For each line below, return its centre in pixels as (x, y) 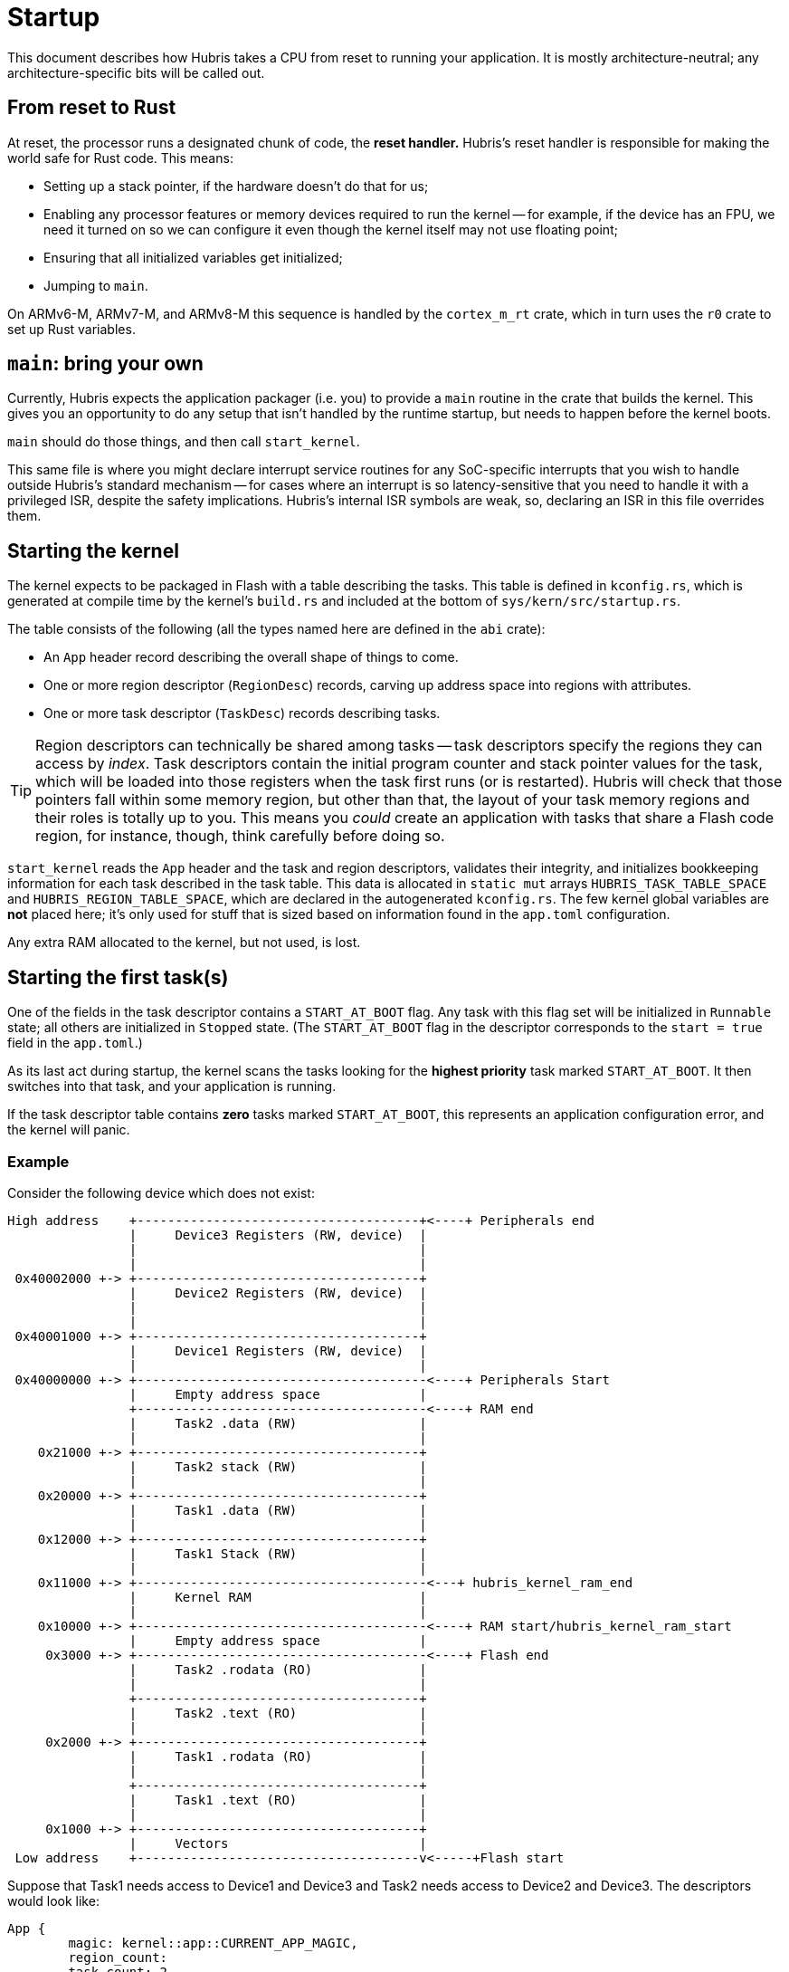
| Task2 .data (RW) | (278, 1423)
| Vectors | (278, 1843)
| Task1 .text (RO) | (278, 1800)
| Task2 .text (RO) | (278, 1713)
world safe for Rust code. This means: (120, 158)
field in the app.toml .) (75, 1043)
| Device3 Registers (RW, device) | (278, 1235)
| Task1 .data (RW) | (278, 1510)
